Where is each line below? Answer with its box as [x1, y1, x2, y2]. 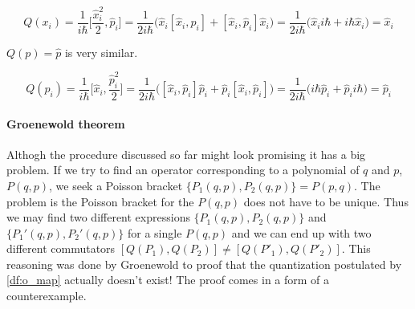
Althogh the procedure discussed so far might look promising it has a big [6, 145, 366, 162]
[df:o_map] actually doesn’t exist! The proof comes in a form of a [6, 271, 330, 288]
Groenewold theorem [6, 115, 125, 132]
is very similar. [64, 43, 138, 60]
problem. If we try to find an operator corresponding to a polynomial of [6, 161, 360, 178]
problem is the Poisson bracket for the [6, 193, 194, 209]
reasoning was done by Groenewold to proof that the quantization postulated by [6, 255, 402, 272]
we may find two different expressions [6, 209, 190, 226]
